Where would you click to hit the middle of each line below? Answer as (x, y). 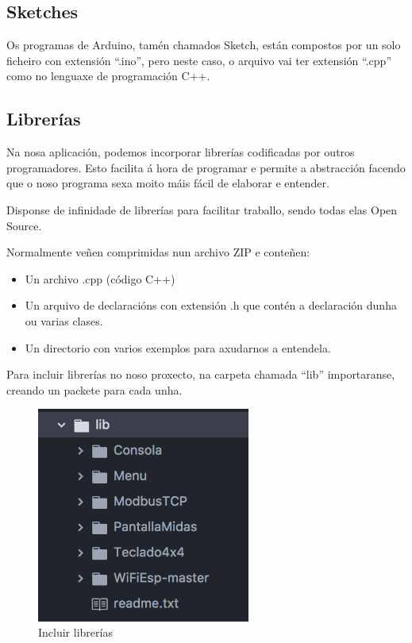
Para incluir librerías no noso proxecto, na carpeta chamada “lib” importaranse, (201, 374)
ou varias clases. (64, 320)
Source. (24, 225)
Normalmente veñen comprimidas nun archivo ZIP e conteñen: (158, 252)
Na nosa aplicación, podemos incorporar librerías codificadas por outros (181, 152)
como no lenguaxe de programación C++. (108, 76)
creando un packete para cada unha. (94, 389)
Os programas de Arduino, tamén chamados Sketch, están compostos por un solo (204, 45)
